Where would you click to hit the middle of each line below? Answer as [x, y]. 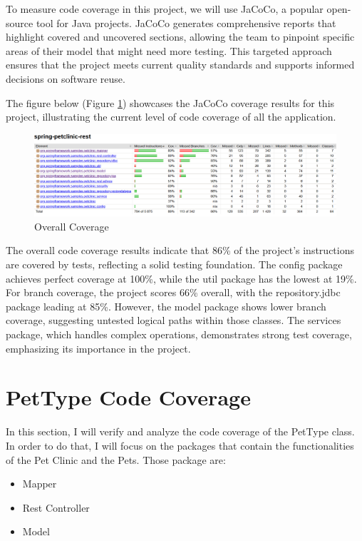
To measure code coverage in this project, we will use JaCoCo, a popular [165, 9]
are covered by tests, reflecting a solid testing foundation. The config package [174, 264]
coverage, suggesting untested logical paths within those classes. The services [174, 320]
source [20, 22]
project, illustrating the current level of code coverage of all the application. [171, 117]
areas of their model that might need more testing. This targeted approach [169, 50]
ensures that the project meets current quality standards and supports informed [180, 65]
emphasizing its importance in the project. [98, 348]
